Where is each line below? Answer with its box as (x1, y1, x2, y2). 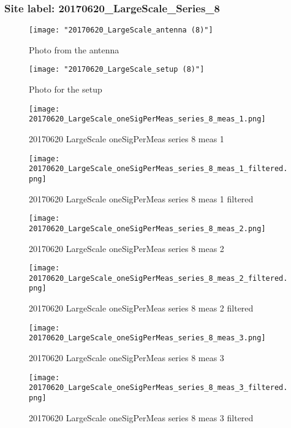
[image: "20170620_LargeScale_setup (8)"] (29, 65, 205, 74)
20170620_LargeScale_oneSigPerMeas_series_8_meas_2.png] (29, 224, 266, 233)
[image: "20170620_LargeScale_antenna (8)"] (29, 26, 213, 35)
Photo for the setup (29, 83, 102, 96)
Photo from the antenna (29, 43, 119, 56)
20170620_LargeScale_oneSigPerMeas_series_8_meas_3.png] (29, 334, 266, 343)
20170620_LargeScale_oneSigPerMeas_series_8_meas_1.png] (29, 115, 266, 124)
